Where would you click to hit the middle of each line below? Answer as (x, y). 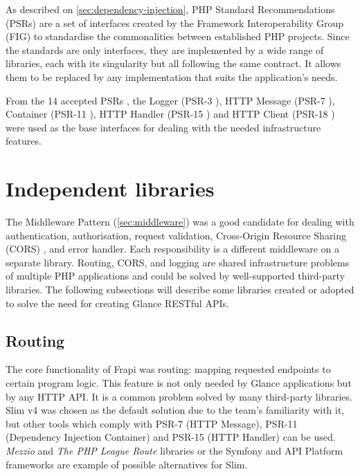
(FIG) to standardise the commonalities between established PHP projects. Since (178, 36)
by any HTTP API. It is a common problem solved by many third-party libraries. (179, 396)
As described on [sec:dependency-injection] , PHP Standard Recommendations (170, 9)
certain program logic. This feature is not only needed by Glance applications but (179, 383)
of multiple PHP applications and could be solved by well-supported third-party (175, 276)
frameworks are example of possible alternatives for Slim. (127, 464)
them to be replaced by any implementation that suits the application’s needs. (172, 76)
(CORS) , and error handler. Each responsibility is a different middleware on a (172, 249)
